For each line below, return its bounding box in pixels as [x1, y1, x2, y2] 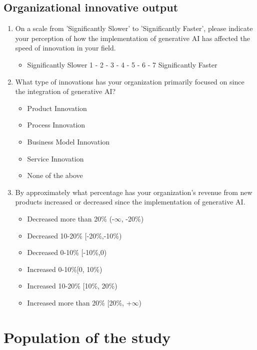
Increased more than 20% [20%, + [27, 297, 132, 307]
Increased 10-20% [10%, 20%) [27, 280, 117, 291]
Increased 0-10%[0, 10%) [27, 263, 102, 274]
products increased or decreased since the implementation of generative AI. [15, 196, 245, 207]
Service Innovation [27, 153, 84, 163]
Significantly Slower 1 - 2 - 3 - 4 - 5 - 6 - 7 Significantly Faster [27, 59, 217, 69]
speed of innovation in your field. [15, 42, 116, 53]
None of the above [27, 170, 83, 180]
